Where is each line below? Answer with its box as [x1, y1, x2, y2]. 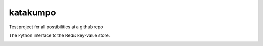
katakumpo [9, 7, 56, 18]
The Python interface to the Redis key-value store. [9, 33, 110, 38]
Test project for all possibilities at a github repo [9, 24, 103, 30]
